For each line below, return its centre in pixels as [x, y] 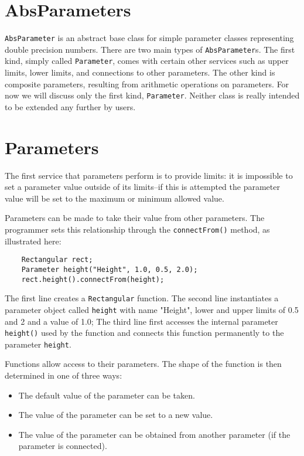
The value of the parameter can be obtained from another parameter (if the [154, 434]
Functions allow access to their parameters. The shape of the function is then [143, 364]
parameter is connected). [63, 446]
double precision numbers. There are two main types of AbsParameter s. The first [150, 49]
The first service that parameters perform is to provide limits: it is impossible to [149, 175]
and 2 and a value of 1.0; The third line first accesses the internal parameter [141, 321]
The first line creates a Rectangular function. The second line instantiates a [142, 298]
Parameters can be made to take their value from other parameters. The [135, 218]
